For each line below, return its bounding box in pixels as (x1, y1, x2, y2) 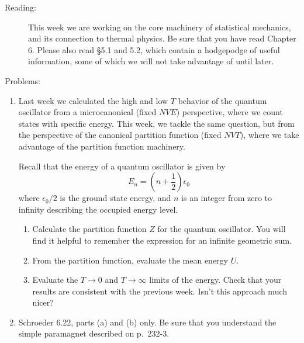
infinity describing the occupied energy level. (18, 203, 178, 215)
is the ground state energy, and (60, 192, 171, 204)
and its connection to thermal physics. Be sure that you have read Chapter (28, 32, 296, 44)
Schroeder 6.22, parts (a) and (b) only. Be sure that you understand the (18, 316, 277, 328)
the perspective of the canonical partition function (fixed (18, 129, 222, 141)
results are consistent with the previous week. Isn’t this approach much (32, 285, 288, 297)
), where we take (240, 129, 299, 141)
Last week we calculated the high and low (18, 94, 168, 106)
